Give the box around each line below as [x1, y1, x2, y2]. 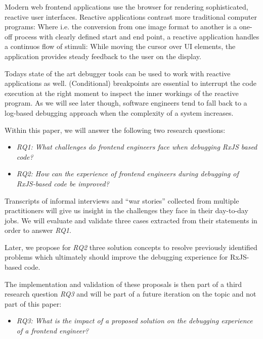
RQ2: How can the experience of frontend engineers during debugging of [16, 168, 239, 179]
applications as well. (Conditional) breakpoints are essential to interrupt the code [5, 78, 256, 88]
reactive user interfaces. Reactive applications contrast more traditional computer [5, 11, 257, 22]
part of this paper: [5, 298, 62, 309]
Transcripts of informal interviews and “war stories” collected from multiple [5, 195, 239, 206]
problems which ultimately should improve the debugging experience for [5, 252, 228, 262]
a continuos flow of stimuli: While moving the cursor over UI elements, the [5, 41, 236, 52]
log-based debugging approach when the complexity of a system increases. [5, 107, 234, 118]
